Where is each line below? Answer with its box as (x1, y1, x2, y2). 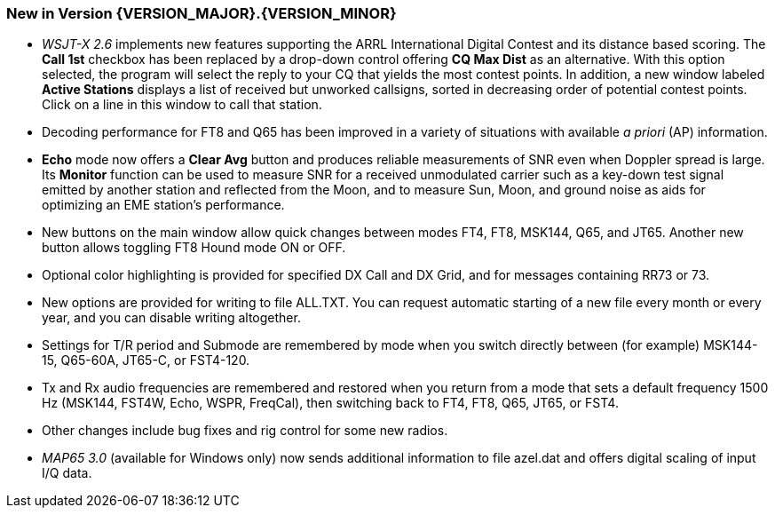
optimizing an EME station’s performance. (42, 197, 285, 213)
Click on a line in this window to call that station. (42, 97, 322, 113)
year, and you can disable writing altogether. (42, 310, 301, 326)
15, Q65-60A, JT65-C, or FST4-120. (42, 353, 250, 368)
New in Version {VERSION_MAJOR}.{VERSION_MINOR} (6, 4, 397, 22)
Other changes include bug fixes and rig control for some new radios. (42, 423, 448, 439)
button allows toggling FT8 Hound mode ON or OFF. (42, 240, 346, 256)
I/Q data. (42, 465, 92, 481)
